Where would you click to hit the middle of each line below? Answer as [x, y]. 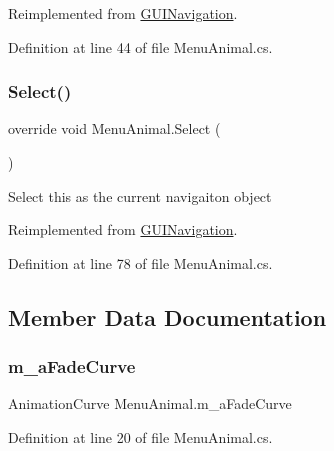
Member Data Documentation [167, 316]
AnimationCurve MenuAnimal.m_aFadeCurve [150, 403]
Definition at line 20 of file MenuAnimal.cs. [140, 436]
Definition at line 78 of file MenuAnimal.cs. [140, 262]
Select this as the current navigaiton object [140, 195]
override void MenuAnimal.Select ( [114, 128]
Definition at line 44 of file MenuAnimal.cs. [140, 46]
